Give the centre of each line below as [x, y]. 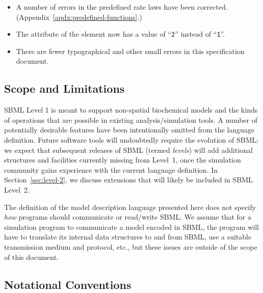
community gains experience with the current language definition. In [111, 169]
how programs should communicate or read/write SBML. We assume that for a [128, 217]
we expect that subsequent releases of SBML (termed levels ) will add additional [128, 150]
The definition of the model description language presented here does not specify [130, 207]
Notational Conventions [68, 284]
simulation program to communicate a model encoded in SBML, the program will [131, 227]
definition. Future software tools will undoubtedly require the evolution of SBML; [131, 140]
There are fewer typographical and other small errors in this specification [130, 51]
